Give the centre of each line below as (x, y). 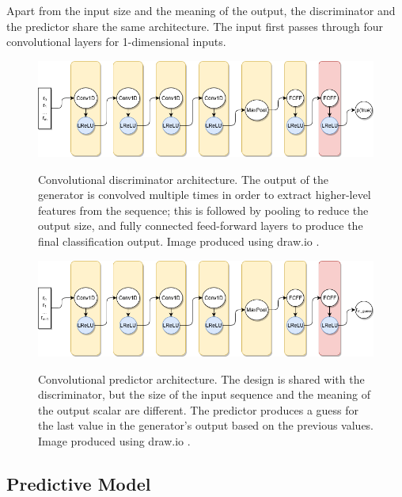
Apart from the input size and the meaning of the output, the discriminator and (201, 10)
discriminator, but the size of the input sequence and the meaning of (204, 394)
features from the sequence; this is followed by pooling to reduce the (203, 210)
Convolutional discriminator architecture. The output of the (183, 179)
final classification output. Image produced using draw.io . (179, 241)
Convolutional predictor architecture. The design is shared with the (201, 378)
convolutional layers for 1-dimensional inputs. (116, 42)
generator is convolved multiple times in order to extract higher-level (205, 195)
